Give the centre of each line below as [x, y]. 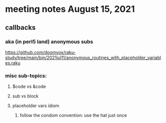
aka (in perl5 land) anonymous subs [49, 42]
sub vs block [25, 96]
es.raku [13, 62]
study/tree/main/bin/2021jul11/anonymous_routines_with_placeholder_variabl [83, 58]
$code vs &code [29, 87]
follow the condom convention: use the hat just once [73, 116]
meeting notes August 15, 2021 [70, 9]
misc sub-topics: [26, 75]
